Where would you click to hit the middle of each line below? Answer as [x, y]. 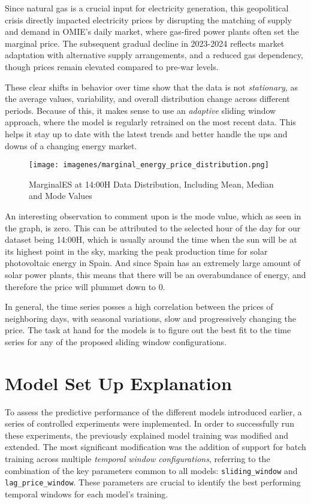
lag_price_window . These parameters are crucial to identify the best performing [153, 482]
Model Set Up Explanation [118, 383]
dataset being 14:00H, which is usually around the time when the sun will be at [151, 239]
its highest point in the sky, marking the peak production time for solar [136, 251]
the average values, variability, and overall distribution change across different [147, 99]
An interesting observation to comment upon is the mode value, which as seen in [153, 215]
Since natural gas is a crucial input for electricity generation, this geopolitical [147, 8]
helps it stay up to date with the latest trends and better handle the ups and [146, 133]
